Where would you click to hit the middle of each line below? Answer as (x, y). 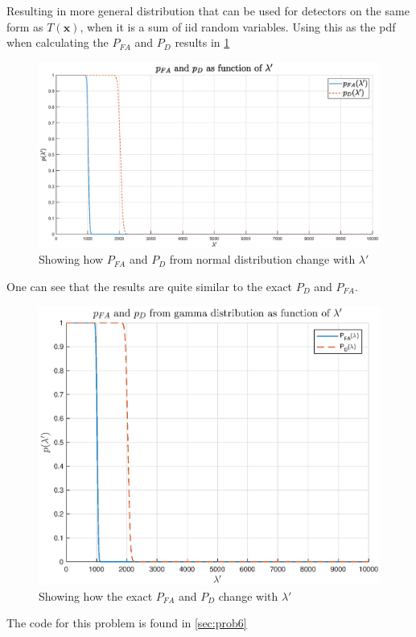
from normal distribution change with (262, 259)
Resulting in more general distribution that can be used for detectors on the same (208, 10)
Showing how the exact (96, 595)
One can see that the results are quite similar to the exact (150, 287)
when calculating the (58, 42)
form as (25, 26)
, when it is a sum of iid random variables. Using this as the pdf (238, 26)
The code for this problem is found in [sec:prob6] (127, 623)
